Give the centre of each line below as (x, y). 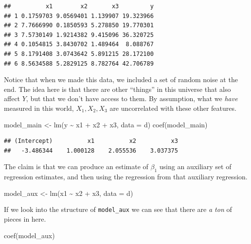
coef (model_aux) (29, 235)
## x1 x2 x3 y (79, 6)
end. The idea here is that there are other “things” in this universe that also (117, 89)
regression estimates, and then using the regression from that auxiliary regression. (126, 177)
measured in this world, (39, 108)
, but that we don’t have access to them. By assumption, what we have (132, 98)
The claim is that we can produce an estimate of (76, 166)
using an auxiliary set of (195, 166)
